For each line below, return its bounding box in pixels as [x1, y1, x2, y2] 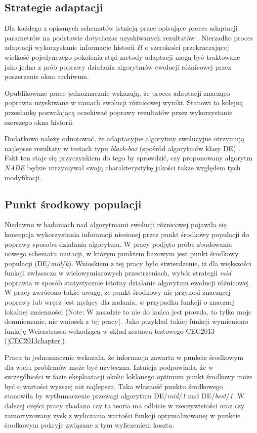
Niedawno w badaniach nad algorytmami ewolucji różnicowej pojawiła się [4, 219, 227, 230]
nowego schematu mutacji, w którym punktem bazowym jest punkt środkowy [4, 248, 239, 259]
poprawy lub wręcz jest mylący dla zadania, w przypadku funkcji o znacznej [4, 297, 235, 307]
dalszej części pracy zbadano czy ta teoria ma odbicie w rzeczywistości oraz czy [4, 400, 245, 410]
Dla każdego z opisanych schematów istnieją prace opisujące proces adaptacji [4, 23, 238, 33]
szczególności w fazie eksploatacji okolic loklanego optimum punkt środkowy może [4, 371, 253, 382]
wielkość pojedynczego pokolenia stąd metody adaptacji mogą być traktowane [4, 51, 240, 62]
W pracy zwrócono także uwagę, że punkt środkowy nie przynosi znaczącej [4, 287, 231, 297]
